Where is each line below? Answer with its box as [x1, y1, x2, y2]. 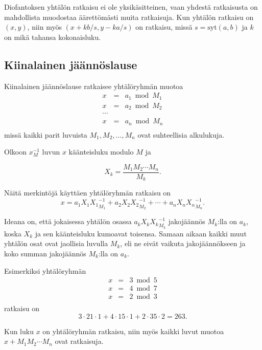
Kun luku [4, 325, 34, 336]
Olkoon [4, 146, 27, 157]
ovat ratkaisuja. [55, 336, 104, 346]
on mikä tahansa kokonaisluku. [4, 31, 101, 42]
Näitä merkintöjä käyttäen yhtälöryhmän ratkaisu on [4, 187, 171, 198]
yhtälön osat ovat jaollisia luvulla [4, 238, 108, 249]
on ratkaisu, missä [135, 21, 193, 32]
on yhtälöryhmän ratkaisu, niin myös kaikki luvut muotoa [42, 325, 224, 336]
